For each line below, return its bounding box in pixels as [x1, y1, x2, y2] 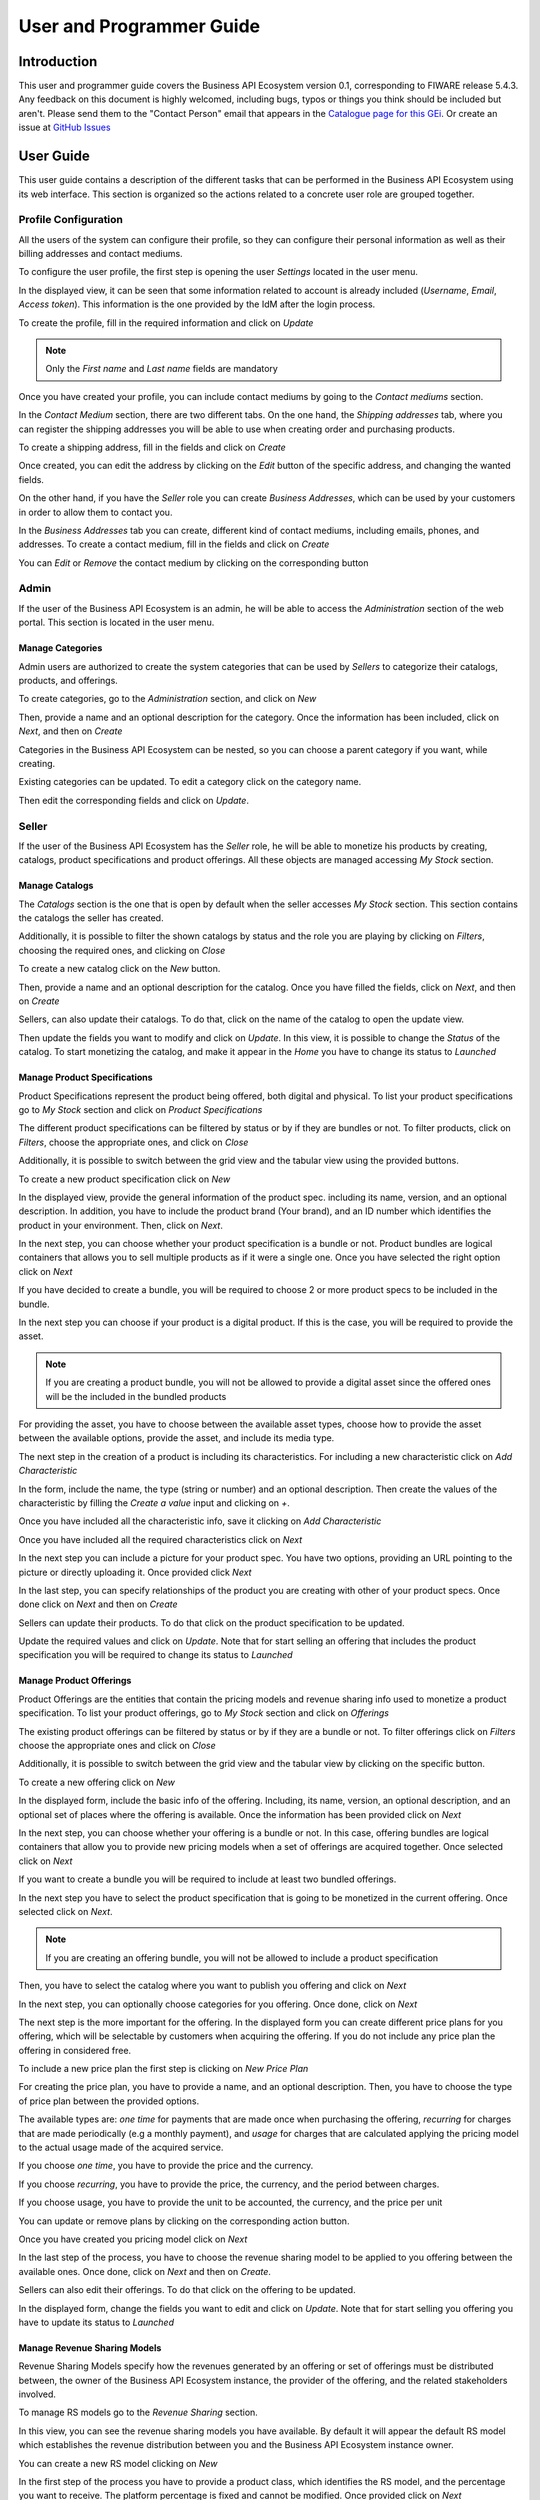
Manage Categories [18, 642, 103, 654]
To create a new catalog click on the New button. [18, 963, 221, 975]
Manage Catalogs [18, 880, 94, 892]
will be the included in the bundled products [45, 1390, 227, 1402]
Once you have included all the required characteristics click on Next [18, 1533, 303, 1545]
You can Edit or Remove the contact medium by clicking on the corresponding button [18, 556, 369, 569]
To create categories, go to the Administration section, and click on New [18, 693, 317, 705]
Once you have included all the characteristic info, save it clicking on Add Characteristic [18, 1515, 382, 1527]
